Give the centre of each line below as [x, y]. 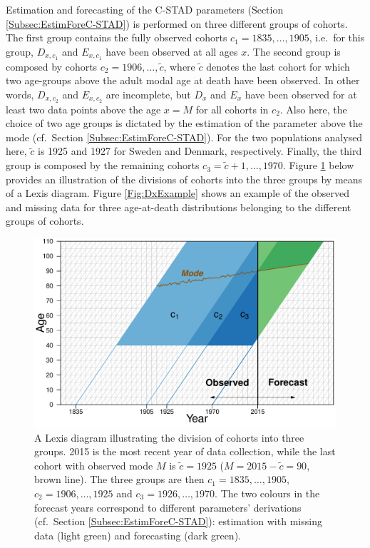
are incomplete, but [148, 94]
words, [20, 94]
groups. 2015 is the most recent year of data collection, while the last [185, 451]
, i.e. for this [337, 37]
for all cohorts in [232, 109]
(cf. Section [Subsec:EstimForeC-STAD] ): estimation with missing [178, 521]
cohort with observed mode [94, 465]
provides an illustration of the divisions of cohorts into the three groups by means [184, 179]
